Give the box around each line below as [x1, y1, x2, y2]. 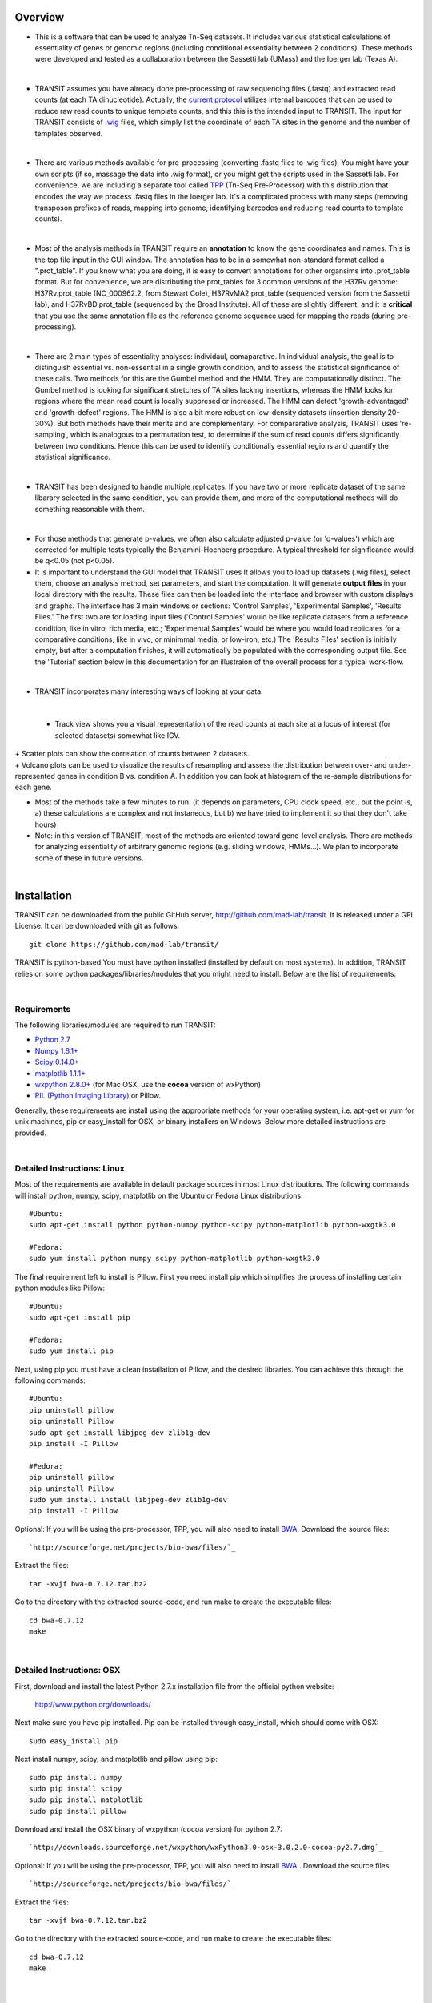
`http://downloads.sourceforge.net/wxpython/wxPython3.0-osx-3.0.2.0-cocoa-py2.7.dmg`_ [29, 1843, 384, 1852]
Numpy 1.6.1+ [34, 1046, 79, 1055]
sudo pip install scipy [29, 1783, 122, 1793]
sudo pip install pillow [29, 1807, 126, 1816]
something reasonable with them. [34, 504, 146, 514]
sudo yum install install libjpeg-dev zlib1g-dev [29, 1495, 228, 1504]
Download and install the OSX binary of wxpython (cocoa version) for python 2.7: [14, 1824, 283, 1834]
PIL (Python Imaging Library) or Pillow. [34, 1090, 162, 1101]
